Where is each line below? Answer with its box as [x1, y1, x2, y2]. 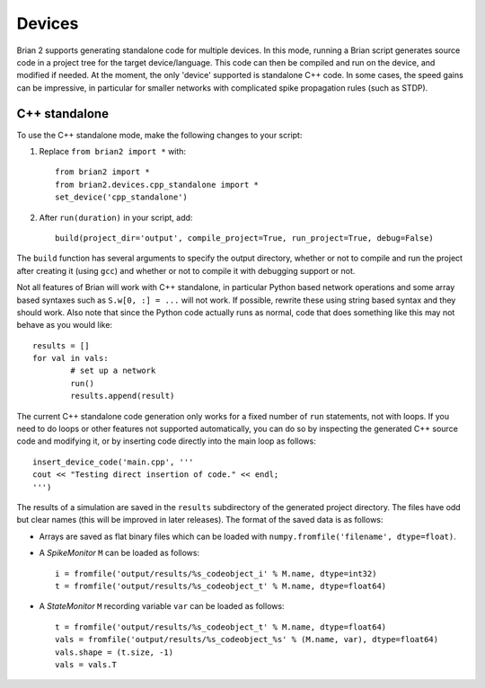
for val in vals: [32, 353, 109, 364]
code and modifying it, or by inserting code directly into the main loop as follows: [16, 436, 316, 446]
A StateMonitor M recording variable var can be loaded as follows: [39, 601, 285, 612]
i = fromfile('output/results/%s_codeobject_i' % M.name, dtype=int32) [55, 569, 377, 578]
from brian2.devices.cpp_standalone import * [55, 180, 260, 190]
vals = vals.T [55, 659, 117, 669]
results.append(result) [70, 391, 175, 401]
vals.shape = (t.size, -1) [55, 647, 174, 657]
